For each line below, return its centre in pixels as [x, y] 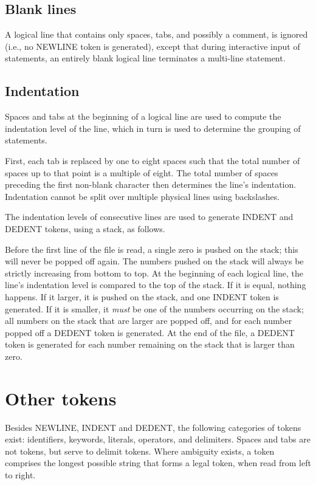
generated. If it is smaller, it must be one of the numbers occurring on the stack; [154, 308]
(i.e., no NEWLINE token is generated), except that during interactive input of [153, 46]
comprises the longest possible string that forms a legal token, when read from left [158, 463]
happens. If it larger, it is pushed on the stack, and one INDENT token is [142, 296]
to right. [20, 474]
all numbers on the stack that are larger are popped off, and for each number [149, 321]
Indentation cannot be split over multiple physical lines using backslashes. [143, 196]
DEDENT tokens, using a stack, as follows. [85, 228]
